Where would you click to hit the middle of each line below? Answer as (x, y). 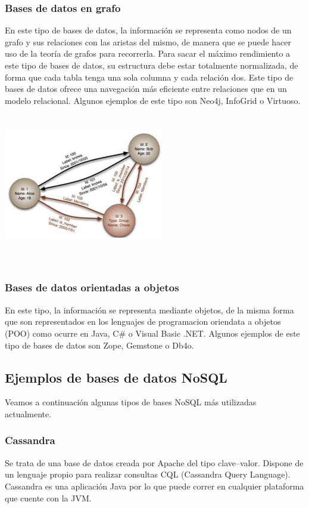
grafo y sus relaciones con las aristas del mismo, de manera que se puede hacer (148, 41)
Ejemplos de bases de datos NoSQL (116, 377)
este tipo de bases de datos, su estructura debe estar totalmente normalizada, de (152, 65)
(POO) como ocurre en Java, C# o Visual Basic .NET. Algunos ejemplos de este (152, 333)
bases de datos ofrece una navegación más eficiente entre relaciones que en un (146, 89)
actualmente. (28, 413)
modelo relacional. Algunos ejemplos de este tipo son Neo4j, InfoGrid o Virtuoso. (153, 100)
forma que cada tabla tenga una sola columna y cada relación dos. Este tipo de (149, 77)
